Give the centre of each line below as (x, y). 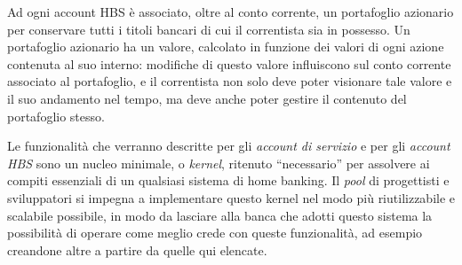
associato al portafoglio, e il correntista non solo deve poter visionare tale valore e (230, 81)
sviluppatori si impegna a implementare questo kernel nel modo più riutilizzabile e (231, 197)
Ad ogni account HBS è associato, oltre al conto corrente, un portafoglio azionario (231, 12)
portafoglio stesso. (56, 116)
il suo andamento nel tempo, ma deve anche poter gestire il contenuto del (207, 98)
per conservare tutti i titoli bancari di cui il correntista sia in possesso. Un (209, 29)
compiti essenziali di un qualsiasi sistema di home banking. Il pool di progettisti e (228, 180)
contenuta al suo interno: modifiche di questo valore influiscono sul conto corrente (229, 63)
